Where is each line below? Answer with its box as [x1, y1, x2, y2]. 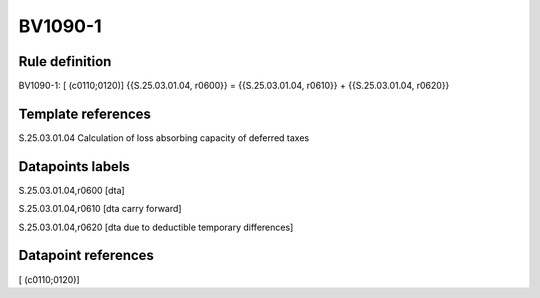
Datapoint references [18, 247, 155, 264]
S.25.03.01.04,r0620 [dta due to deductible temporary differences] [18, 221, 294, 233]
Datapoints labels [18, 158, 130, 175]
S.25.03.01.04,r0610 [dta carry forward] [18, 203, 182, 215]
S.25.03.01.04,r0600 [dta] [18, 184, 125, 196]
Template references [18, 105, 152, 122]
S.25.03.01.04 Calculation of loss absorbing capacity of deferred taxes [18, 131, 310, 144]
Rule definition [18, 53, 112, 70]
